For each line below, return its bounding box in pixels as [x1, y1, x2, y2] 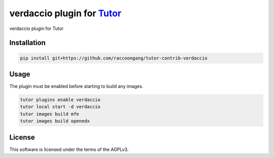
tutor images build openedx [20, 118, 90, 124]
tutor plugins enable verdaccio [20, 97, 101, 103]
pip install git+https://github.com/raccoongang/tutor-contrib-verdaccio [20, 55, 208, 61]
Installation [9, 39, 46, 47]
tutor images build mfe [20, 111, 80, 117]
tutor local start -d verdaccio [20, 104, 101, 110]
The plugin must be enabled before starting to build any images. [9, 83, 144, 89]
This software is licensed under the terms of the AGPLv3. [9, 146, 129, 152]
